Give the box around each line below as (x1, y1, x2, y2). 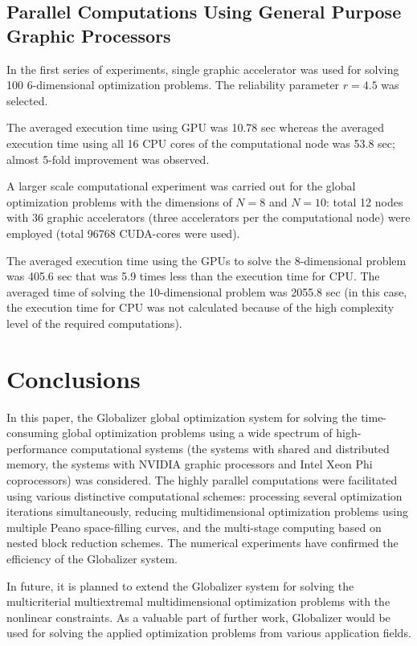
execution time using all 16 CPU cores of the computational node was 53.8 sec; (6, 134, 395, 151)
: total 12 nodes (326, 193, 403, 210)
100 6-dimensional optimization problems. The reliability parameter (6, 76, 340, 93)
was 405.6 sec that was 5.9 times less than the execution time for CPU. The (6, 268, 380, 284)
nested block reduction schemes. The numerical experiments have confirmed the (6, 534, 399, 551)
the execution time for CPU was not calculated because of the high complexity (6, 299, 395, 316)
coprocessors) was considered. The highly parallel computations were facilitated (6, 472, 398, 488)
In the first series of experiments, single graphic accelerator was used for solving (6, 60, 399, 77)
